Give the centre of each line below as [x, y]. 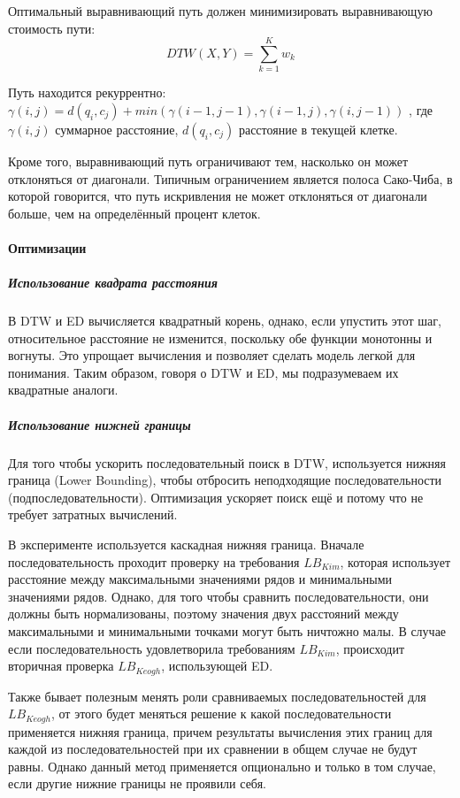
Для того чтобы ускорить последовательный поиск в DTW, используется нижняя [227, 462]
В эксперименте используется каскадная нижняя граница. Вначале [186, 544]
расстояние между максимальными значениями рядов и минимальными [200, 579]
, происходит [370, 648]
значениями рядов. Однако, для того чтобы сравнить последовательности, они [218, 596]
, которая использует [395, 561]
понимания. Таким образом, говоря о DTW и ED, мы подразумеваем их [203, 372]
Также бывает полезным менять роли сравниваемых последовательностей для [217, 696]
